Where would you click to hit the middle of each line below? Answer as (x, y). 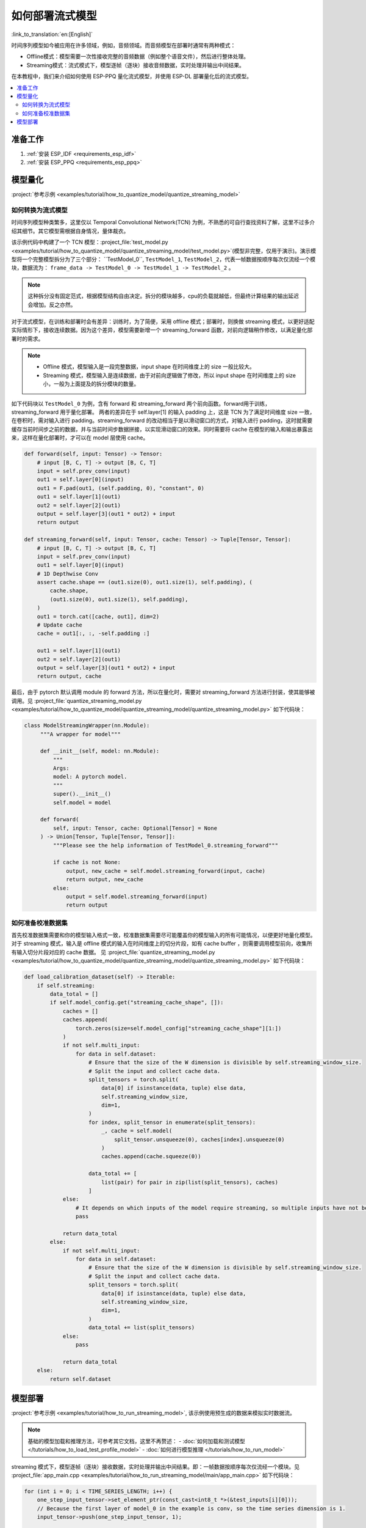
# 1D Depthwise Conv (68, 574)
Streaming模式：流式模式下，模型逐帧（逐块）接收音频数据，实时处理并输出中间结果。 (136, 65)
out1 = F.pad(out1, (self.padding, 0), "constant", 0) (120, 488)
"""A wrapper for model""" (81, 734)
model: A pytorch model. (90, 777)
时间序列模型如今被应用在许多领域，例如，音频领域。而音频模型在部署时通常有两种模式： (124, 45)
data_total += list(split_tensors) (142, 1328)
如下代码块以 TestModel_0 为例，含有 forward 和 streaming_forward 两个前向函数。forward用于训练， (141, 403)
